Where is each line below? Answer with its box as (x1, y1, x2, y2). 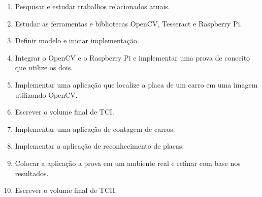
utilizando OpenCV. (15, 89, 78, 100)
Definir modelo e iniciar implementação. (15, 35, 139, 46)
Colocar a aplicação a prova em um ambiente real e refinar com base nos (15, 157, 241, 168)
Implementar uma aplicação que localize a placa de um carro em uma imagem (15, 79, 258, 90)
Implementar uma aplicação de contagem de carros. (15, 123, 175, 134)
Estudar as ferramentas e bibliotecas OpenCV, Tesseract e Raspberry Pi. (15, 18, 242, 29)
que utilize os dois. (15, 62, 73, 73)
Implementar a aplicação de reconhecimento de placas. (15, 140, 184, 151)
